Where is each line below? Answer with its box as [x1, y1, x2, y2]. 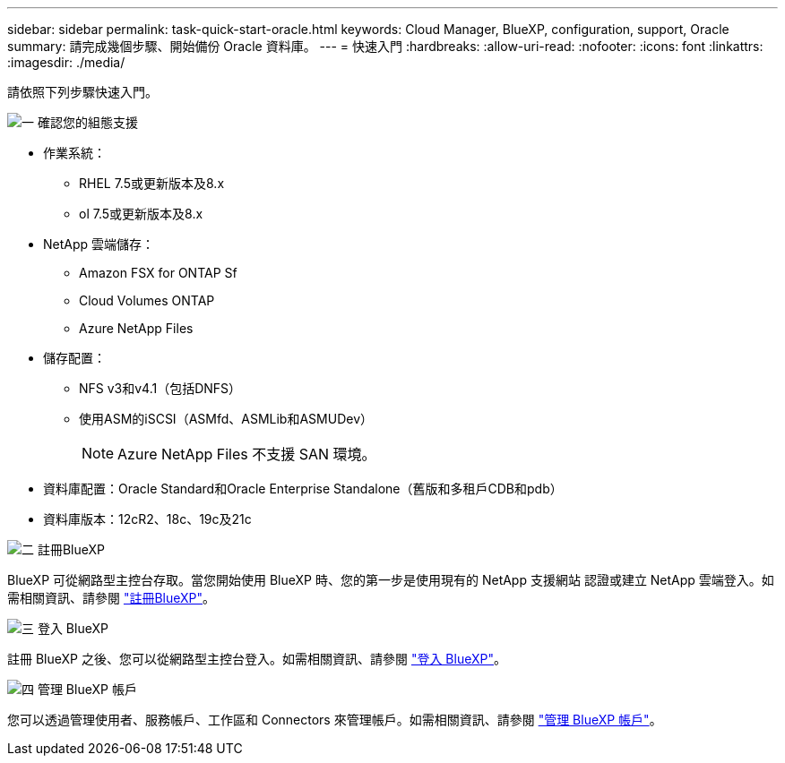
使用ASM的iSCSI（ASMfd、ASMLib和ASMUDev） [79, 411, 373, 426]
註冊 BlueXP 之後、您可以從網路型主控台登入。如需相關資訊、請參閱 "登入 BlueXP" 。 [7, 651, 506, 666]
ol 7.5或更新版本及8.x [79, 206, 203, 221]
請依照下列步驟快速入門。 [7, 84, 158, 99]
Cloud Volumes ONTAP [79, 293, 215, 308]
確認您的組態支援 [37, 115, 138, 130]
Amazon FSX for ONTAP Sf [79, 265, 237, 280]
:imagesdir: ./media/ [7, 55, 125, 70]
